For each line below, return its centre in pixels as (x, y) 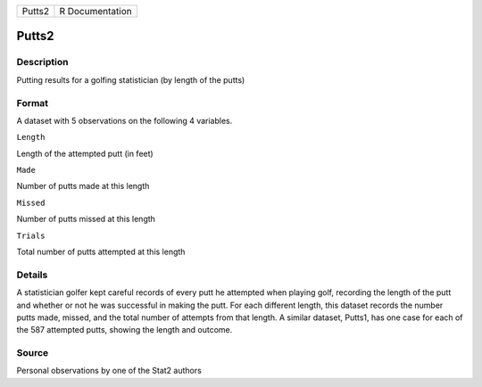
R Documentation (96, 11)
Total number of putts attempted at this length (101, 252)
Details (32, 275)
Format (33, 103)
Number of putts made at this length (83, 186)
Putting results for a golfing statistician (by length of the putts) (131, 79)
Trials (31, 235)
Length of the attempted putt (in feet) (85, 153)
